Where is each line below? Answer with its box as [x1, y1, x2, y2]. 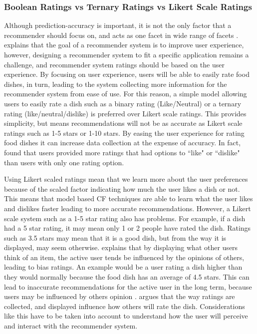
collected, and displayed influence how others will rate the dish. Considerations [4, 301, 245, 311]
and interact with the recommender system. [4, 321, 138, 331]
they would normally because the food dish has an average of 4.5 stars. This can [4, 272, 250, 282]
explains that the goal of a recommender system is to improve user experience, [4, 39, 244, 50]
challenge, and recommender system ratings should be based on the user [4, 59, 225, 69]
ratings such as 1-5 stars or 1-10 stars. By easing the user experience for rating [4, 127, 245, 138]
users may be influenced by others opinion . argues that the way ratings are [4, 291, 235, 302]
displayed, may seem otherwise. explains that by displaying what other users [4, 242, 238, 253]
